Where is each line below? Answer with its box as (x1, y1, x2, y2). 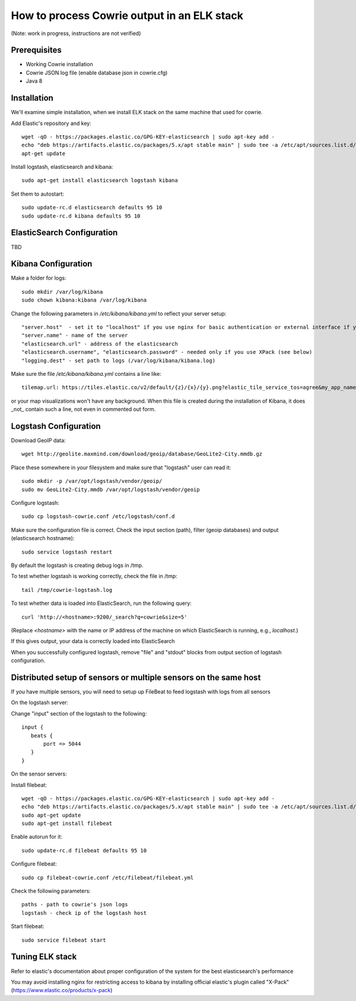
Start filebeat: (11, 922, 44, 930)
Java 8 (26, 77, 43, 84)
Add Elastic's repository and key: (11, 120, 91, 127)
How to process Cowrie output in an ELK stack (11, 9, 243, 22)
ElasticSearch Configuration (11, 228, 118, 238)
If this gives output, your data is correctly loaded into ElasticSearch (11, 638, 175, 645)
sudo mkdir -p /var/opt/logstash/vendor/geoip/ (21, 478, 163, 485)
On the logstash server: (11, 699, 68, 706)
